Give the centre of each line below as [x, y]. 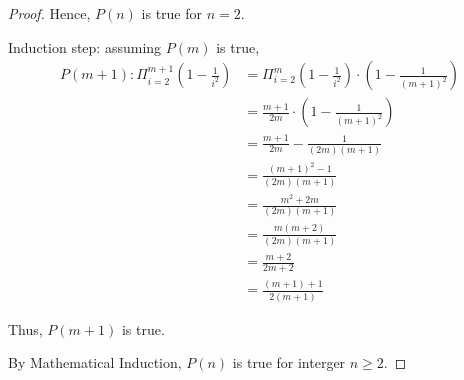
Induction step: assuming [85, 46]
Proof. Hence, [49, 13]
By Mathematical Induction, [95, 362]
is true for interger [289, 362]
